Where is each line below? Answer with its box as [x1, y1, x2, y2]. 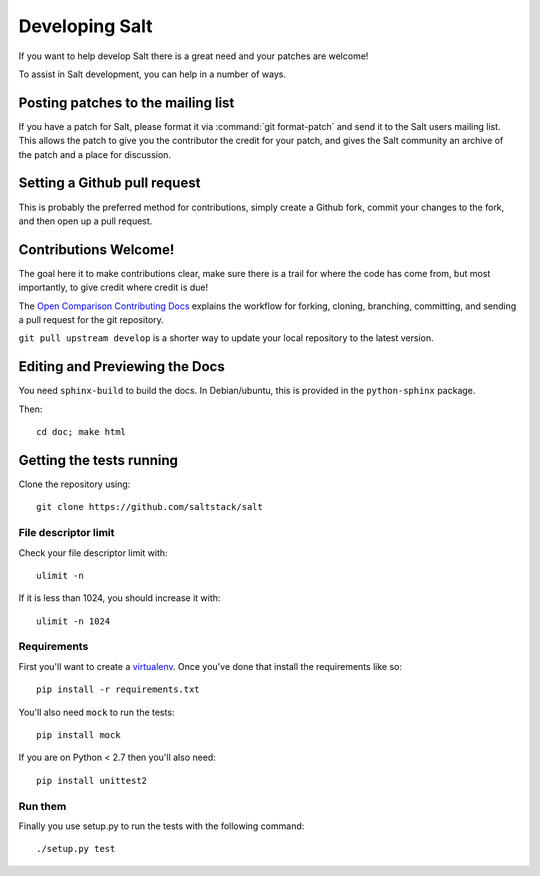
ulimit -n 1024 [36, 615, 111, 627]
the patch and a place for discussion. [18, 148, 172, 160]
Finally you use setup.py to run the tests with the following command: [18, 820, 305, 832]
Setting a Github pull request [18, 175, 201, 192]
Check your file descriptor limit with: [18, 546, 169, 559]
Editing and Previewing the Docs [18, 358, 225, 375]
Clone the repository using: [18, 478, 131, 490]
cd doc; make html [36, 426, 127, 438]
